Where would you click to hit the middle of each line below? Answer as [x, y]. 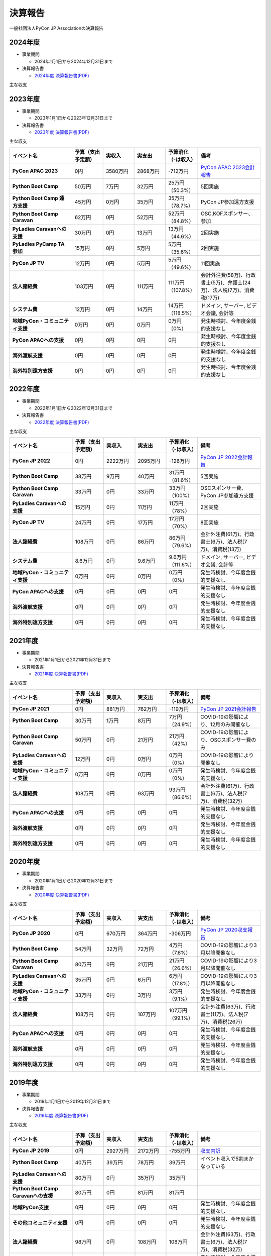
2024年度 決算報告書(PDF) [62, 75]
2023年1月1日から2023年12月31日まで [74, 118]
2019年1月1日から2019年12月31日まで [73, 1102]
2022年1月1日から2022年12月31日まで [74, 408]
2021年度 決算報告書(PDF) [61, 674]
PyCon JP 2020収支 [224, 930]
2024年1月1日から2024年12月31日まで [74, 61]
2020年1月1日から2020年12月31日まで [74, 880]
